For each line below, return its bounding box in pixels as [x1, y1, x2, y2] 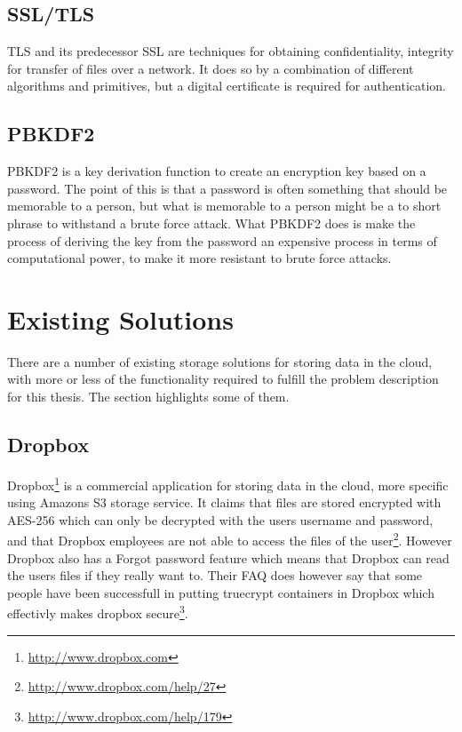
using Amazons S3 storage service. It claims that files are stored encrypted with [7, 493, 442, 512]
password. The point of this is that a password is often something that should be [7, 179, 448, 197]
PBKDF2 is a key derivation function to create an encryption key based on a [7, 162, 426, 180]
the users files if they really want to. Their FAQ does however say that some [7, 566, 423, 585]
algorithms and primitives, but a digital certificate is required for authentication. [7, 76, 447, 95]
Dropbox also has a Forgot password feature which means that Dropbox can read [7, 548, 450, 567]
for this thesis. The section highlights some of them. [7, 387, 290, 406]
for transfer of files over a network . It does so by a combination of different [7, 59, 414, 77]
